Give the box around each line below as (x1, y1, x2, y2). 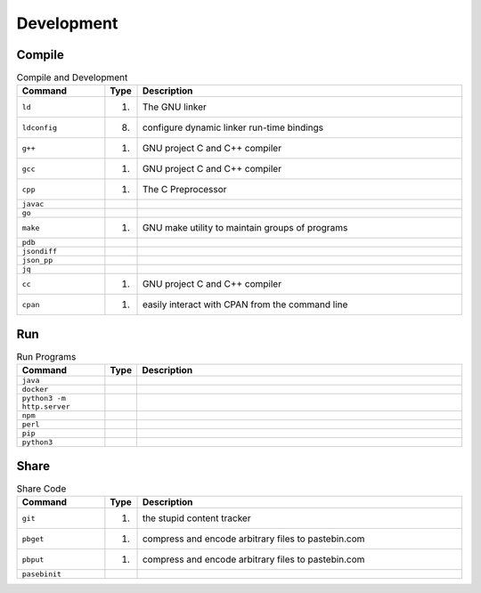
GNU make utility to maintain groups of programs (142, 222, 348, 234)
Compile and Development (16, 71, 128, 84)
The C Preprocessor (142, 183, 227, 196)
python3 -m (21, 394, 67, 403)
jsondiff (21, 247, 58, 256)
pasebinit (21, 570, 62, 579)
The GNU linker (142, 101, 207, 113)
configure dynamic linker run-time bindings (142, 121, 324, 134)
